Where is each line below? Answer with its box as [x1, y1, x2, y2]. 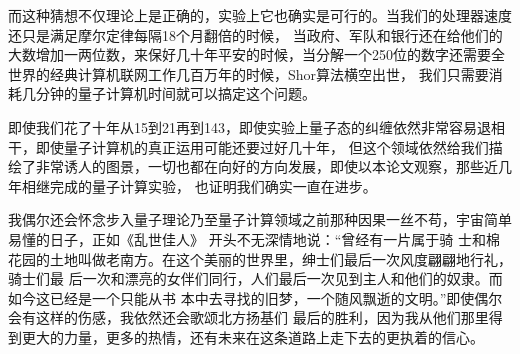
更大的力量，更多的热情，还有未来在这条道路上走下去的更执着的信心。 [21, 326, 484, 347]
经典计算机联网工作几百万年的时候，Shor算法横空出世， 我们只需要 [49, 63, 489, 84]
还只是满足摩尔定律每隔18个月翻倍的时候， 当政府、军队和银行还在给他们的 [8, 24, 503, 45]
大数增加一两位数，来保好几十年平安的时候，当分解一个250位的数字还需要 [8, 44, 491, 65]
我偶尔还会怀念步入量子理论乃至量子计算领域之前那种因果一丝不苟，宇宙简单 [8, 209, 512, 230]
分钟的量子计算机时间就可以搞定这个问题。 [35, 83, 316, 104]
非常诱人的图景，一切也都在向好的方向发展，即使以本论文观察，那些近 [35, 156, 498, 177]
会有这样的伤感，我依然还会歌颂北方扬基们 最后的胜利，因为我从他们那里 [8, 307, 489, 328]
